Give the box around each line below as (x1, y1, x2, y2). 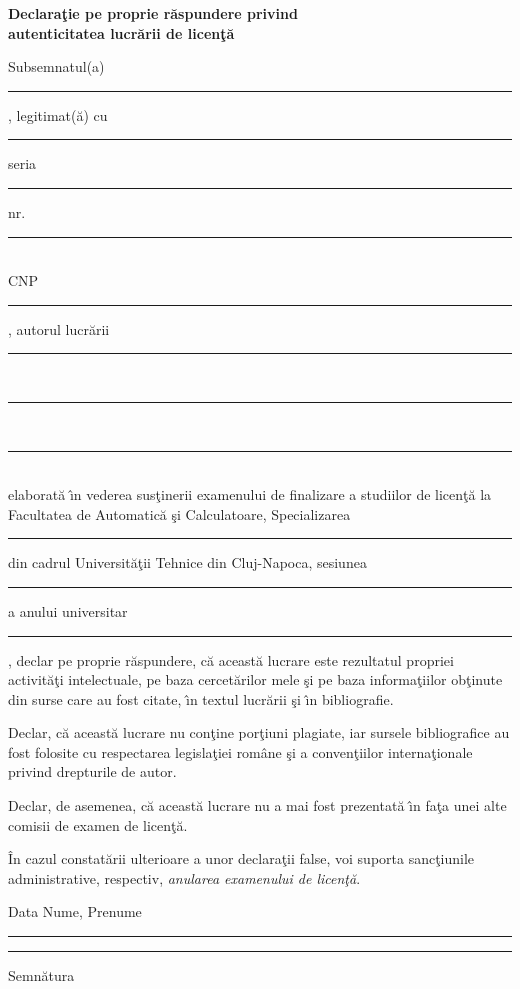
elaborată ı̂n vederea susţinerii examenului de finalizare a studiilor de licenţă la (8, 484, 492, 505)
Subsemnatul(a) (8, 56, 105, 77)
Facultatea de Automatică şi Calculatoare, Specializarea (8, 503, 351, 524)
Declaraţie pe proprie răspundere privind (8, 3, 298, 23)
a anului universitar (8, 600, 128, 621)
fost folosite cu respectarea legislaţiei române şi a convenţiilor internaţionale (8, 741, 473, 762)
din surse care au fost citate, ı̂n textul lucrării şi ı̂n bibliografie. (8, 688, 394, 709)
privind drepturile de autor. (8, 761, 177, 782)
